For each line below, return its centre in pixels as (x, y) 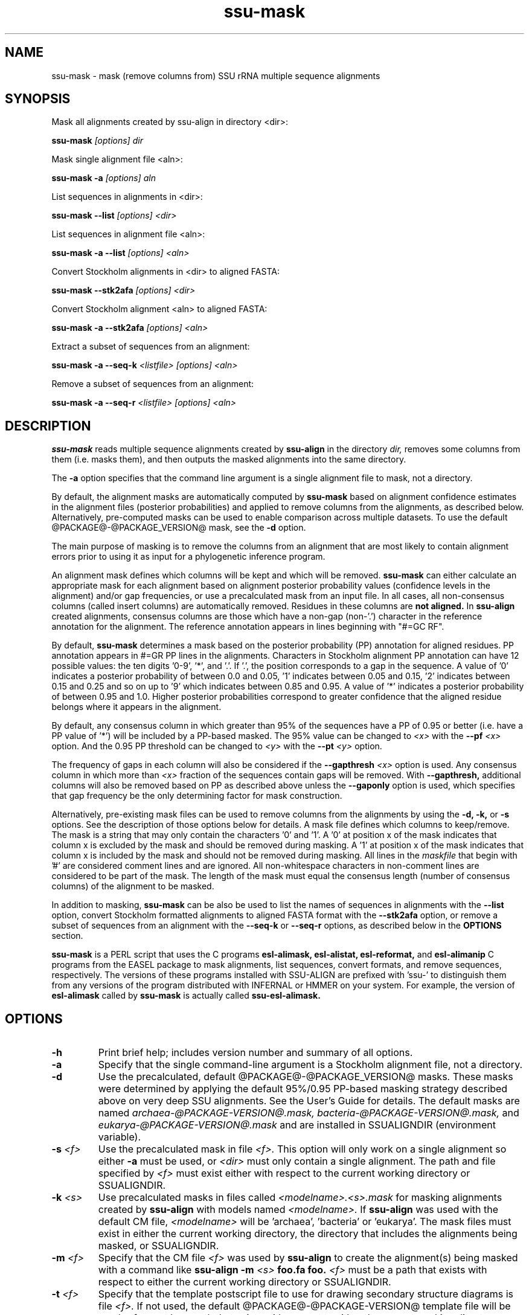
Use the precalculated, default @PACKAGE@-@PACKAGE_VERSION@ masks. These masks (306, 1077)
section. (67, 936)
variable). (119, 1137)
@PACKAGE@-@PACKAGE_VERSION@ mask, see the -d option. (179, 528)
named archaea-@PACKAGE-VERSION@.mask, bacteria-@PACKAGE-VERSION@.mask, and (309, 1113)
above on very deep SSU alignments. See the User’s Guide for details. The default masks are (309, 1101)
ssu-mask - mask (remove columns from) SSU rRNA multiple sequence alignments (216, 75)
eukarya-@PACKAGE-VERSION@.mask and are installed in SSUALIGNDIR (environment (297, 1125)
